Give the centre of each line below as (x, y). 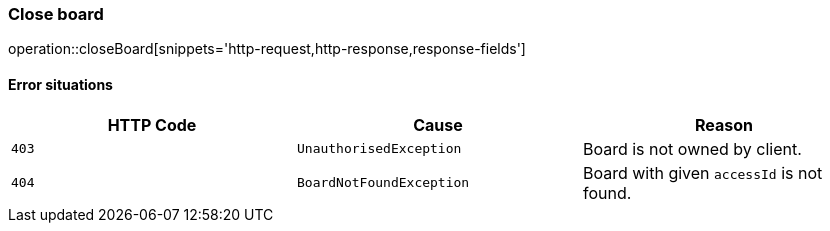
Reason (723, 124)
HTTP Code (152, 124)
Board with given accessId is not (702, 172)
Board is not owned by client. (692, 148)
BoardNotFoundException (383, 183)
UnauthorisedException (379, 149)
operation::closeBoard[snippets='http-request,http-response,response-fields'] (267, 49)
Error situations (60, 84)
